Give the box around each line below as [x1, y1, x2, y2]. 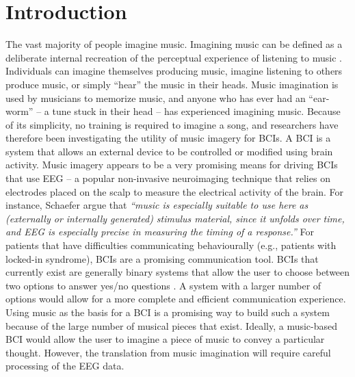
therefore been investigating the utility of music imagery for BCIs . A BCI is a [5, 131, 331, 145]
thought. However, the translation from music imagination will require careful [5, 345, 331, 359]
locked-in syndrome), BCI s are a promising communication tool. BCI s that [5, 251, 319, 265]
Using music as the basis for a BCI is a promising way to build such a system [5, 305, 330, 319]
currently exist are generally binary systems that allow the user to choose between [5, 265, 350, 279]
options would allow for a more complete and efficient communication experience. [5, 291, 346, 306]
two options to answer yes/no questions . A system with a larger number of [5, 278, 321, 292]
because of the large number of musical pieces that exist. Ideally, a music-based [5, 318, 338, 333]
